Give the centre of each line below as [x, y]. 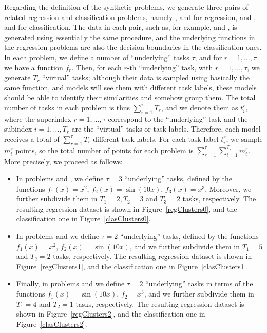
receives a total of [32, 138]
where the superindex [38, 118]
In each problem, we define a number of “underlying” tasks [97, 57]
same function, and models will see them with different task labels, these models [130, 87]
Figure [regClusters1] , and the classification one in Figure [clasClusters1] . [132, 266]
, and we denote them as [199, 107]
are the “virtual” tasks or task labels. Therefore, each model [166, 129]
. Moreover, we [228, 188]
